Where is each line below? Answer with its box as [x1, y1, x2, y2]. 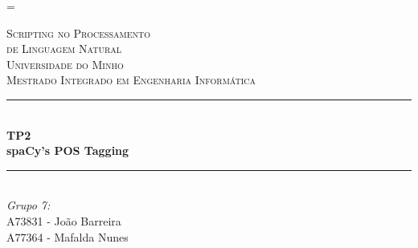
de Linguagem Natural [6, 40, 122, 57]
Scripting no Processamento [6, 24, 151, 41]
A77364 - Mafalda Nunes [6, 228, 129, 245]
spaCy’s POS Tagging [6, 142, 129, 159]
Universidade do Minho [6, 55, 124, 72]
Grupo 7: [6, 197, 51, 213]
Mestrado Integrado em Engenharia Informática [6, 71, 256, 88]
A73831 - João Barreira [6, 212, 121, 229]
